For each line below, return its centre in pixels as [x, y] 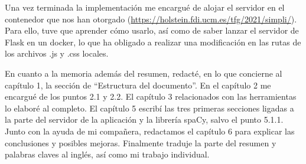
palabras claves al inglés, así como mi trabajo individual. [107, 154]
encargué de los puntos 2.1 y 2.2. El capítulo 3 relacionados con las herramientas [151, 96]
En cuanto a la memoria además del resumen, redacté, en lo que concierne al [144, 73]
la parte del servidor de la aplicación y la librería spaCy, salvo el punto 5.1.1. [144, 119]
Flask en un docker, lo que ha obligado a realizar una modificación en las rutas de [153, 42]
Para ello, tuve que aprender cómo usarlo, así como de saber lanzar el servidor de [152, 30]
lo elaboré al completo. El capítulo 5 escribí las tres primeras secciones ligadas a [149, 108]
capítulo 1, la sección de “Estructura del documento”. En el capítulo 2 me [138, 85]
